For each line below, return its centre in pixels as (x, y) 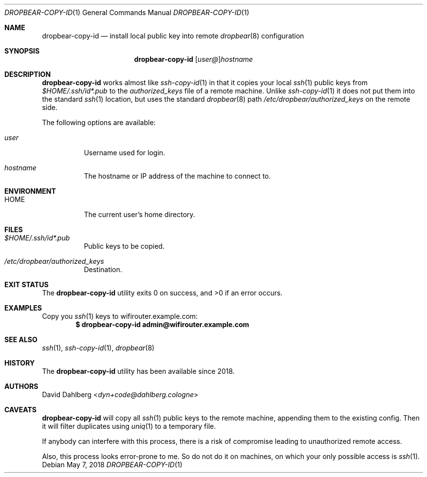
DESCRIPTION (28, 74)
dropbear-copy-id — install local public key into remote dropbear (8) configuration (173, 36)
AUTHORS (21, 386)
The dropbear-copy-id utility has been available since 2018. (138, 371)
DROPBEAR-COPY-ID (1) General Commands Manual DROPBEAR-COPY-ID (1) (127, 12)
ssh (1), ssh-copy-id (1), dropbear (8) (98, 348)
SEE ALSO (21, 339)
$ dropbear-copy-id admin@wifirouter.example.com (162, 324)
